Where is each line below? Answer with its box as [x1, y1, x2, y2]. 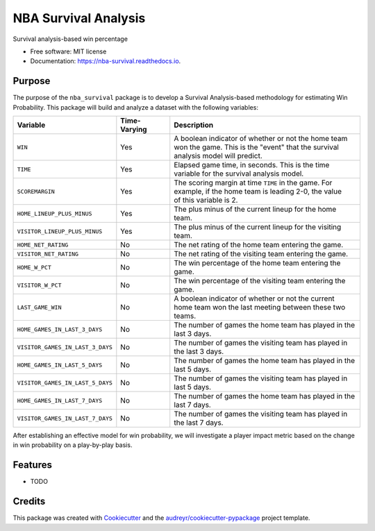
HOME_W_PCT [17, 264, 52, 271]
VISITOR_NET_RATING [17, 250, 79, 258]
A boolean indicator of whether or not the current [174, 294, 335, 303]
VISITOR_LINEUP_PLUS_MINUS [17, 228, 103, 235]
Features [12, 459, 52, 471]
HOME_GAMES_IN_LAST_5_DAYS [17, 361, 103, 369]
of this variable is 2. [174, 195, 238, 205]
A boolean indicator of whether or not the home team [174, 134, 348, 144]
